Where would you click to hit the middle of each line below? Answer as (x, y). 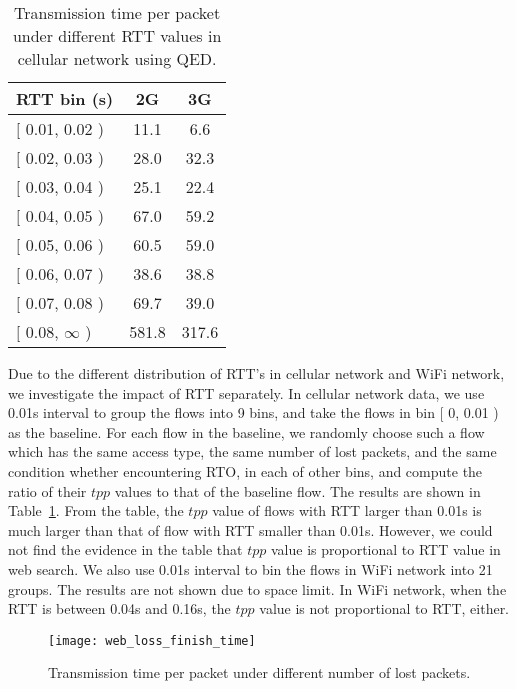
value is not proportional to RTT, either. (384, 608)
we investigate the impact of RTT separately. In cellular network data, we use (246, 392)
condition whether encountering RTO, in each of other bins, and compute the (245, 470)
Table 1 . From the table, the (96, 510)
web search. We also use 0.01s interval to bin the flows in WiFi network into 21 (250, 568)
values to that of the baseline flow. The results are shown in (297, 490)
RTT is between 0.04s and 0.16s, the (119, 608)
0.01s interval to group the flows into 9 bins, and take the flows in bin (221, 412)
